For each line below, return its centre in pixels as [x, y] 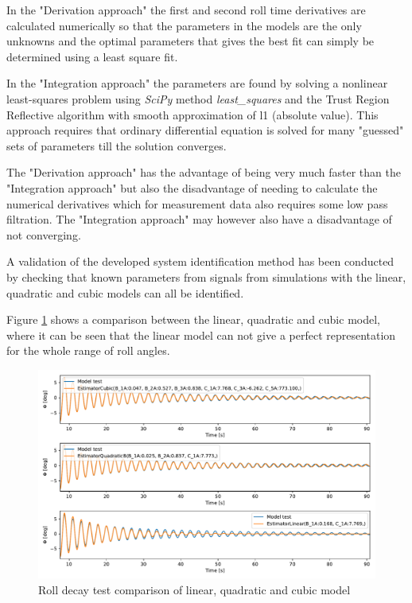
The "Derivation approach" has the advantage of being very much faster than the [204, 172]
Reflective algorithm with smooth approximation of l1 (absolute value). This [192, 114]
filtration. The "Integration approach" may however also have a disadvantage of [199, 219]
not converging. [44, 234]
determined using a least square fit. [92, 56]
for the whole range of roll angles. [88, 350]
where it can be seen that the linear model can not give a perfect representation [201, 335]
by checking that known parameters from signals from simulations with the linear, [206, 276]
